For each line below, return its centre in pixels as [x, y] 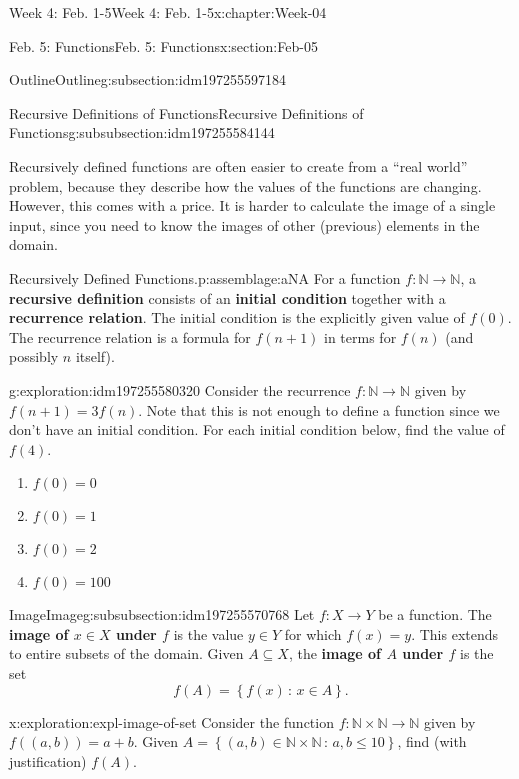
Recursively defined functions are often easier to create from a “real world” [238, 165]
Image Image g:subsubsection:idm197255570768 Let [162, 614]
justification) [48, 760]
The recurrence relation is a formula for [130, 336]
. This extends [455, 633]
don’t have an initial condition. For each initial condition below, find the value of [257, 429]
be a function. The [435, 614]
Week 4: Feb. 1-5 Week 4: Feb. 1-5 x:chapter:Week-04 [168, 12]
